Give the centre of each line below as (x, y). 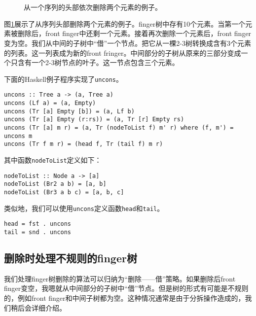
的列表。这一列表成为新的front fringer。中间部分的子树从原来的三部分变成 (123, 53)
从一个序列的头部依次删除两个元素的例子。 (93, 7)
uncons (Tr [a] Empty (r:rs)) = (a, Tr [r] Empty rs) (94, 120)
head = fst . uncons (38, 224)
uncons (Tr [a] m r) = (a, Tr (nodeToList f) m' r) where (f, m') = (119, 128)
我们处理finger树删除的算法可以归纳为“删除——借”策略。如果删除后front (120, 278)
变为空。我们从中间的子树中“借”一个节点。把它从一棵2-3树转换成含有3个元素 (128, 43)
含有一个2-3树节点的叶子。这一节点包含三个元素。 (98, 62)
